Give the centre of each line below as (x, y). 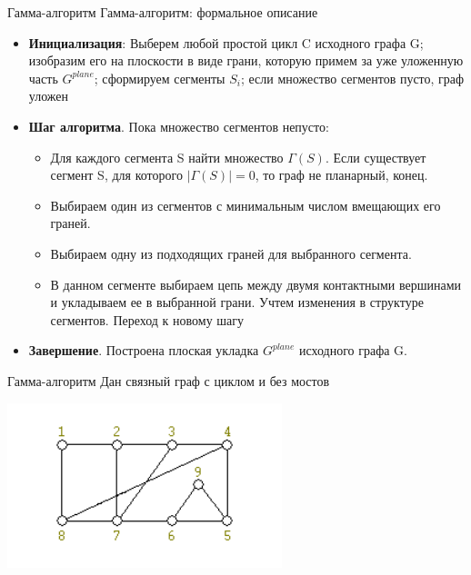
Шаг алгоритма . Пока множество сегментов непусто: (179, 126)
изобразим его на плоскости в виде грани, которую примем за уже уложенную (246, 60)
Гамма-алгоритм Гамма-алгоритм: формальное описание (163, 12)
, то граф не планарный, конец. (341, 175)
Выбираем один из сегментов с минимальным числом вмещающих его (246, 205)
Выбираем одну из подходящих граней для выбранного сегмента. (231, 253)
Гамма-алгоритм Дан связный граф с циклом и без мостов (169, 380)
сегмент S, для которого (116, 175)
